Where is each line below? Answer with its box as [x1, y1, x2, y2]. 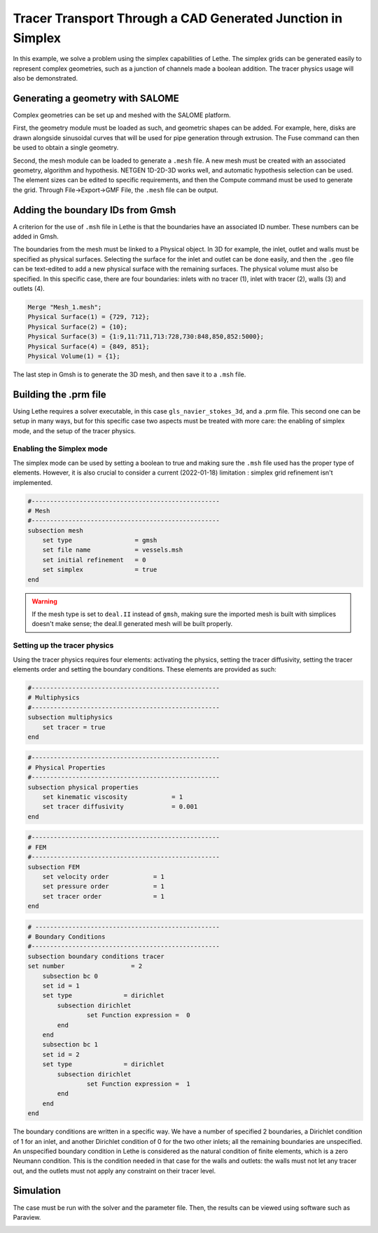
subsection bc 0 [42, 972, 98, 980]
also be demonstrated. [13, 74, 78, 83]
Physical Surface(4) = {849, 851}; [27, 342, 150, 350]
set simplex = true [42, 566, 157, 574]
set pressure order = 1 [42, 883, 164, 890]
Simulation [13, 1185, 61, 1197]
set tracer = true [42, 723, 106, 731]
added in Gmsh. [13, 232, 59, 241]
